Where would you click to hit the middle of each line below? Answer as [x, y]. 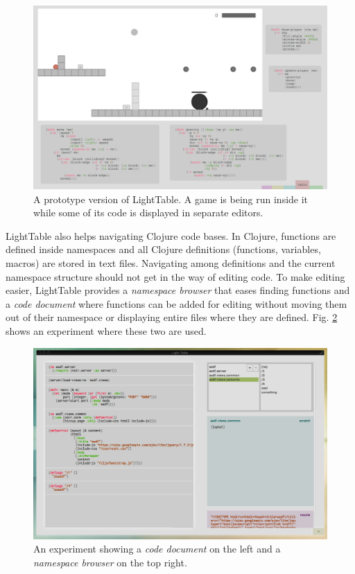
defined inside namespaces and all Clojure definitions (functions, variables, [163, 249]
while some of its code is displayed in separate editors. [148, 212]
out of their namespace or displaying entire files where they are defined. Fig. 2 [172, 317]
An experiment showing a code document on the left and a [157, 549]
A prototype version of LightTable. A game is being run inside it [171, 199]
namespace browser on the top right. [110, 562]
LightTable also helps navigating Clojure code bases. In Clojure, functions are [171, 235]
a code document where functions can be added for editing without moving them [176, 303]
